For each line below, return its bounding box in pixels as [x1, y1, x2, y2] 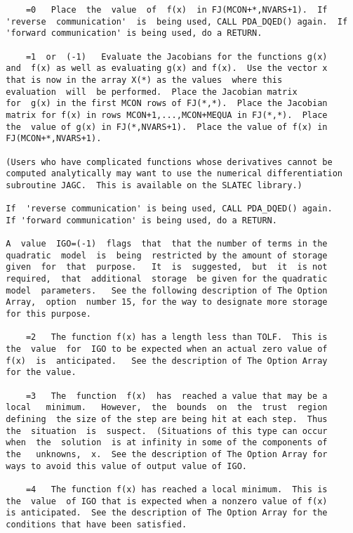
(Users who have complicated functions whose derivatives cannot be [6, 157, 333, 167]
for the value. [6, 367, 76, 378]
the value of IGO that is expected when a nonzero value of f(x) [6, 496, 328, 506]
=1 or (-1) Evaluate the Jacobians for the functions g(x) [25, 51, 328, 62]
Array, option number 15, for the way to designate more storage [6, 297, 328, 308]
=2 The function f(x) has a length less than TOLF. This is [25, 332, 328, 343]
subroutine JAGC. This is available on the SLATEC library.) [6, 180, 302, 190]
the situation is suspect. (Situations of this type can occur [6, 426, 328, 436]
